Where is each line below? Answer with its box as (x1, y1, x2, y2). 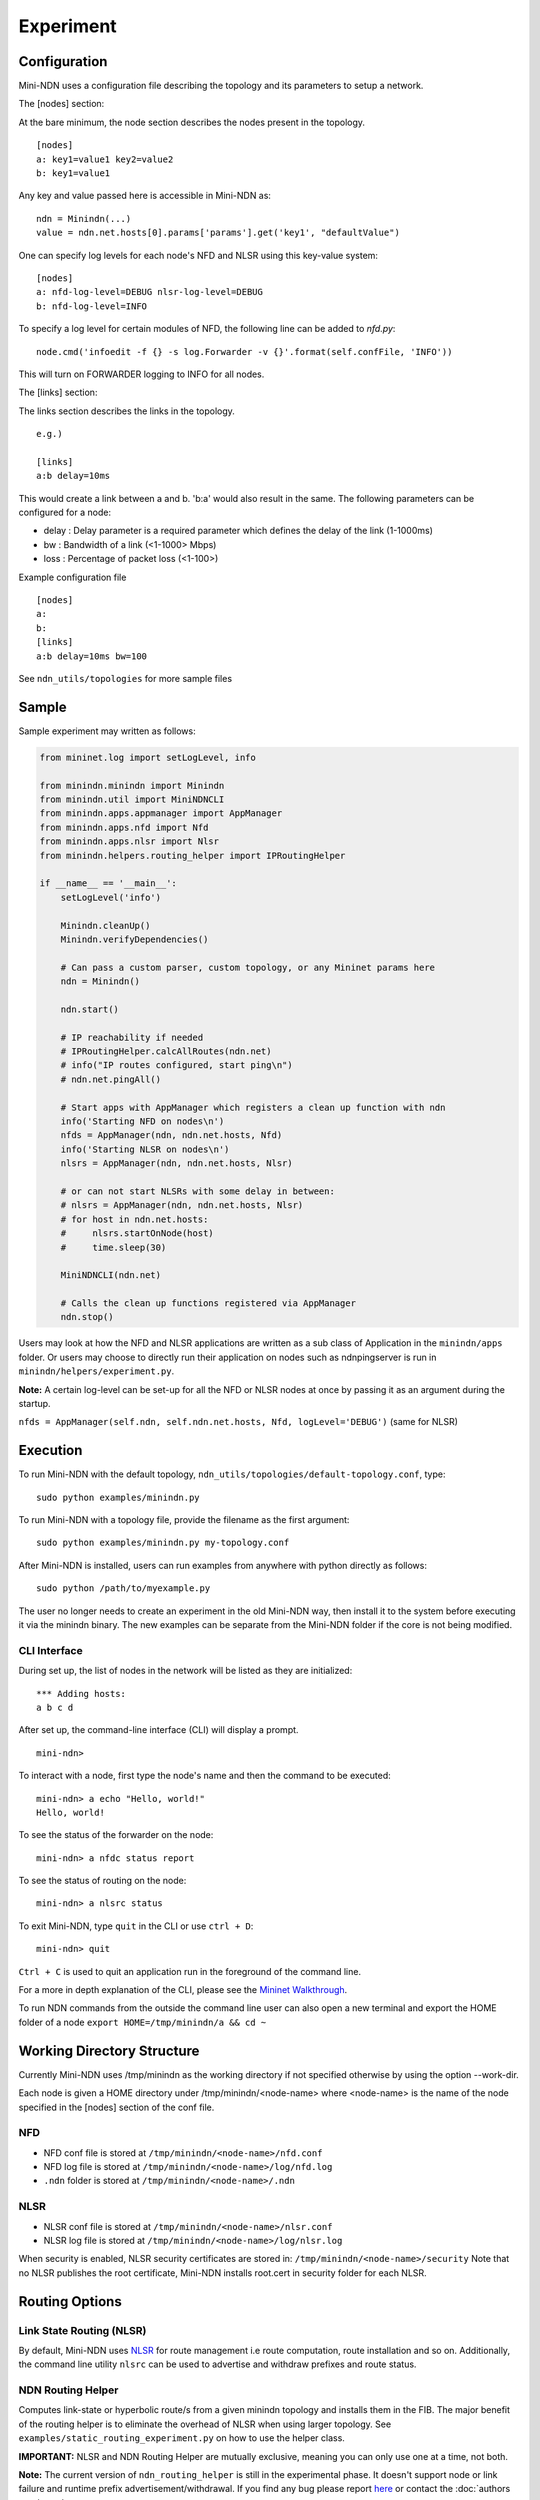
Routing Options (18, 2293, 122, 2310)
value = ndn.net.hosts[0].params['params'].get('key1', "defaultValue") (36, 227, 400, 239)
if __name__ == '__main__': (39, 878, 177, 889)
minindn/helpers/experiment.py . (18, 1365, 175, 1377)
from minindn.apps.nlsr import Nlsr (39, 836, 220, 847)
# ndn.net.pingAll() (60, 1073, 162, 1085)
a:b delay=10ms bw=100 (36, 650, 148, 662)
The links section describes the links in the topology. (18, 405, 235, 417)
